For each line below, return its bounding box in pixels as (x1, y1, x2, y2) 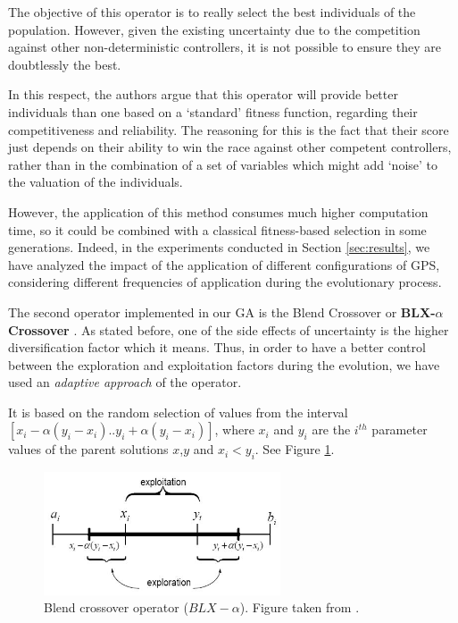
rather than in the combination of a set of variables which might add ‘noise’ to (8, 155, 438, 173)
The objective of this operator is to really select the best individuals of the (8, 3, 416, 21)
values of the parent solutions (8, 440, 169, 459)
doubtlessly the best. (8, 55, 121, 73)
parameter (371, 420, 428, 439)
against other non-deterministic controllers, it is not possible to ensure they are (8, 38, 441, 56)
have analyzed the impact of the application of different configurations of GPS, (8, 255, 440, 274)
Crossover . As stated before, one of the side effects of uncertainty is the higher (8, 320, 449, 339)
